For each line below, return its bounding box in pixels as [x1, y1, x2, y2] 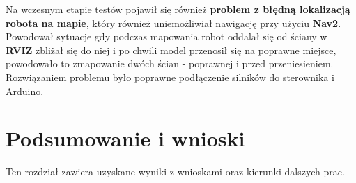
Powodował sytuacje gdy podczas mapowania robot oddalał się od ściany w [6, 29, 327, 44]
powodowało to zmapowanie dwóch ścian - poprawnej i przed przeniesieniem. [6, 56, 334, 71]
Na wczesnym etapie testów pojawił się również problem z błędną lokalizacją [6, 2, 350, 16]
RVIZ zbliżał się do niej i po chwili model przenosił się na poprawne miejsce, [6, 42, 336, 57]
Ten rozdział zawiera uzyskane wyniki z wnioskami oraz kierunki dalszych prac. [6, 164, 345, 179]
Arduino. [6, 83, 44, 98]
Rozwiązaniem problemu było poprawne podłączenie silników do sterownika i [6, 69, 334, 84]
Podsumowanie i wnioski [6, 124, 245, 152]
